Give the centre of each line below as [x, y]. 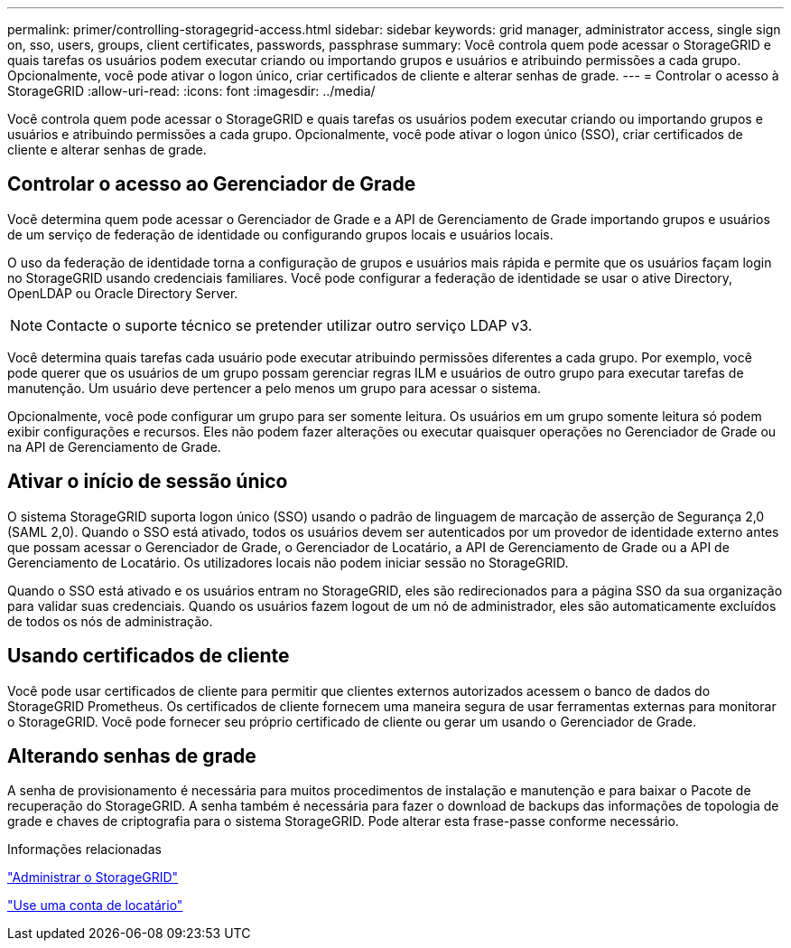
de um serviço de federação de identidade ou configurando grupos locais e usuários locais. [280, 234]
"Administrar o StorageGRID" [93, 878]
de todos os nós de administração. [110, 621]
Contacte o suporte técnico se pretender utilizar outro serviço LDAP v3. [289, 325]
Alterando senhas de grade [132, 756]
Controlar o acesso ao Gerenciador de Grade [212, 184]
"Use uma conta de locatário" [95, 906]
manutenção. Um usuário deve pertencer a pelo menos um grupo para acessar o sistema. [275, 388]
